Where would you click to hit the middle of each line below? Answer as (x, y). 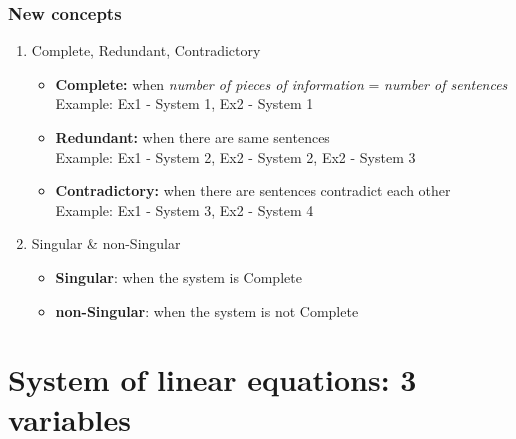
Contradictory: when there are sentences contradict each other (253, 190)
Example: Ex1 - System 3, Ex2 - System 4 (184, 209)
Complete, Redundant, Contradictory (146, 50)
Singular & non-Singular (106, 243)
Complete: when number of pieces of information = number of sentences (281, 83)
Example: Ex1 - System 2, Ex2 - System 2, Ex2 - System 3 (235, 156)
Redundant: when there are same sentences (192, 137)
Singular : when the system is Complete (178, 276)
